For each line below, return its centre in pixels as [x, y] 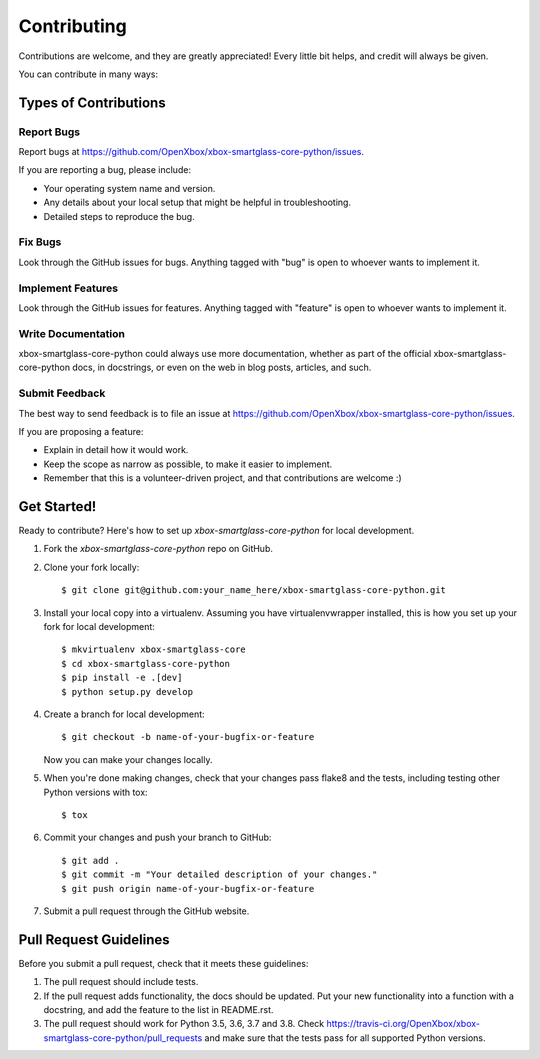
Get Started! [57, 506]
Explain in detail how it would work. [116, 450]
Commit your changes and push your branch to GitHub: [157, 837]
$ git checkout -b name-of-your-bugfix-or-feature [188, 737]
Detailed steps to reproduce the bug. [119, 216]
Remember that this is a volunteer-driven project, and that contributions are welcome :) [222, 478]
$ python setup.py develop [127, 691]
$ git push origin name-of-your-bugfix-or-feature [188, 888]
